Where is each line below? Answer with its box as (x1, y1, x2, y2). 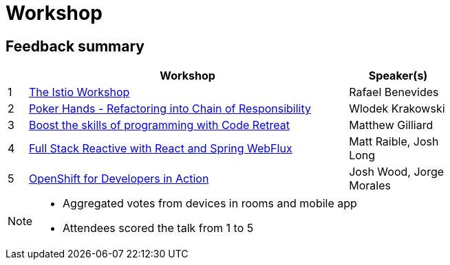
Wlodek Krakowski (349, 102, 445, 116)
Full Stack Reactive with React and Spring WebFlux (28, 141, 292, 156)
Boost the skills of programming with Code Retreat (28, 118, 290, 132)
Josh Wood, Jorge (349, 165, 444, 179)
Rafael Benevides (349, 85, 439, 100)
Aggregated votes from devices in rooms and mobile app (63, 196, 357, 211)
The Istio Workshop (28, 85, 130, 100)
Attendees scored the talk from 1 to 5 (63, 221, 254, 235)
